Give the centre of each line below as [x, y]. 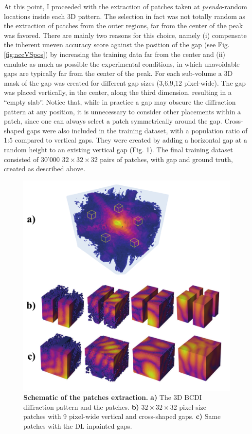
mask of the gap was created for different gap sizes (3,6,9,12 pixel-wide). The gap [125, 82]
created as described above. [45, 169]
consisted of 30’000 [32, 159]
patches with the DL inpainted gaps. [78, 426]
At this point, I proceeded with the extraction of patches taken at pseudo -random [126, 6]
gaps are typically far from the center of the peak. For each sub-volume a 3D [118, 73]
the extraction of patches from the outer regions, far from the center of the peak [124, 26]
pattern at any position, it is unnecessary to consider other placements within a [123, 111]
